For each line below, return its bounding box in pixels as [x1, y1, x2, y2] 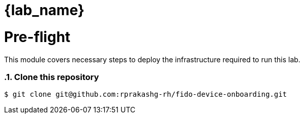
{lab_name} [4, 2, 85, 19]
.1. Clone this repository [4, 71, 99, 82]
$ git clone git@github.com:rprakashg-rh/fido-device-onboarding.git [4, 90, 287, 99]
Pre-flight [4, 28, 71, 46]
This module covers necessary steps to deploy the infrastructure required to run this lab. [4, 55, 300, 64]
